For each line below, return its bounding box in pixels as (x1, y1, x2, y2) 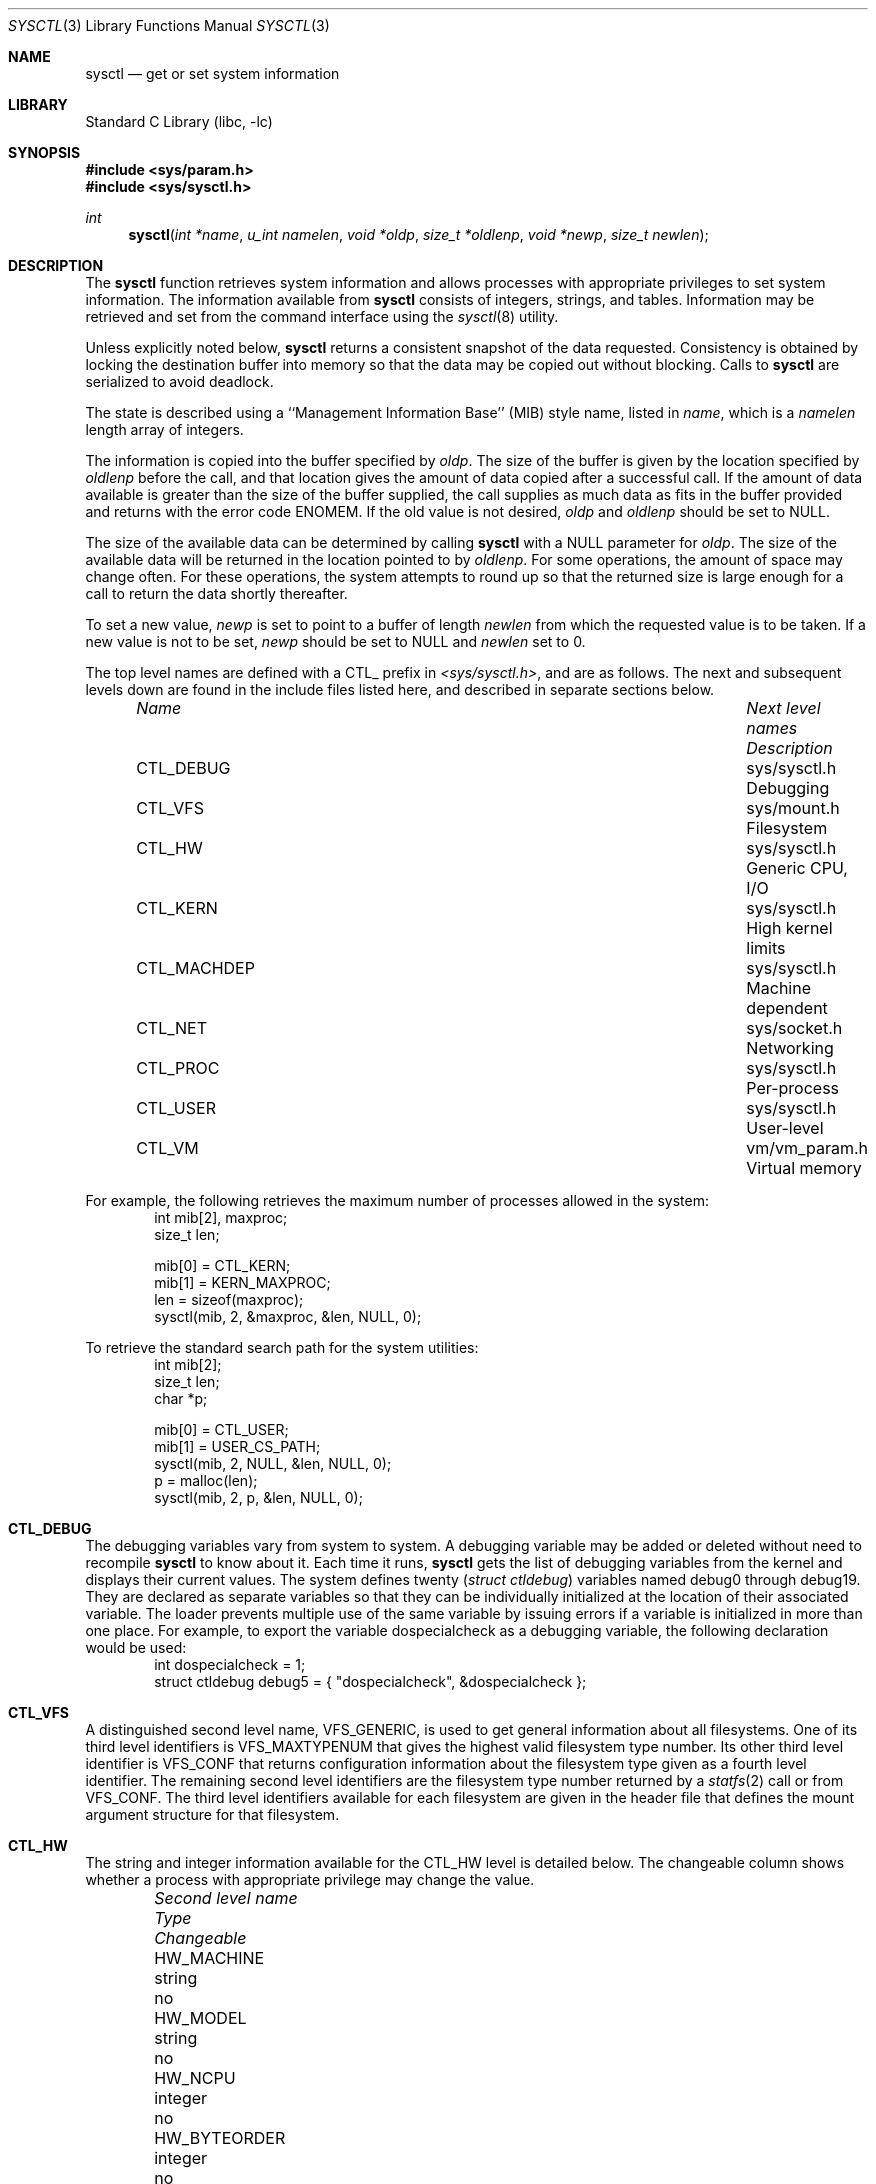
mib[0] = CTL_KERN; (154, 1257, 291, 1274)
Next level (746, 698, 821, 718)
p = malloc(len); (154, 1472, 258, 1489)
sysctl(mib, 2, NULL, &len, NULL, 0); (154, 1455, 392, 1472)
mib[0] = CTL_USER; (154, 1421, 289, 1438)
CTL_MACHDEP (136, 958, 255, 978)
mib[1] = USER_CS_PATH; (154, 1438, 321, 1455)
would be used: (85, 1639, 187, 1656)
